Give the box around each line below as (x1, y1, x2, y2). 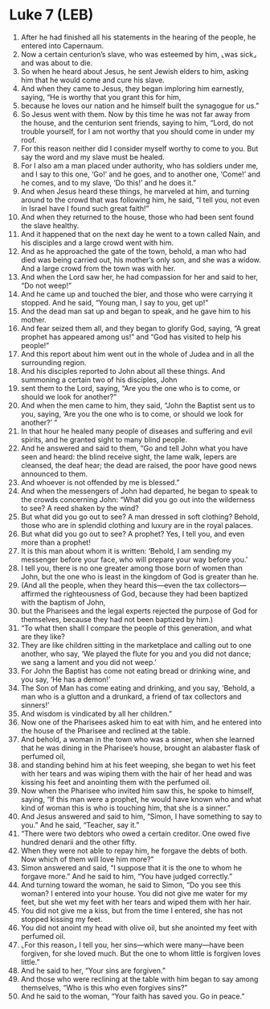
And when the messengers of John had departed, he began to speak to (20, 486, 258, 496)
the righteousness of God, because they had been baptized (51, 588, 248, 598)
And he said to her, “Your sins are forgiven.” (20, 965, 166, 975)
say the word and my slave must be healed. (20, 152, 166, 162)
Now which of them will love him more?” (20, 854, 154, 864)
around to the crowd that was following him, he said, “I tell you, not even (20, 195, 260, 205)
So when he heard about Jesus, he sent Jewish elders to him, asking (20, 66, 249, 76)
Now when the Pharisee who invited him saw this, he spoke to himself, (20, 786, 254, 795)
